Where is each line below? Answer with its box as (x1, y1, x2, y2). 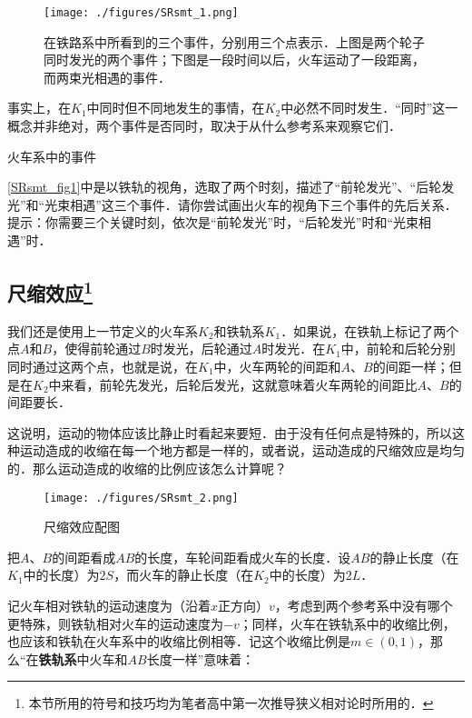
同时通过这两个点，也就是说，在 (7, 356, 198, 375)
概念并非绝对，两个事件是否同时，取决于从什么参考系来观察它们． (7, 116, 401, 135)
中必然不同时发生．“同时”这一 (280, 98, 458, 117)
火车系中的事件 (7, 146, 96, 165)
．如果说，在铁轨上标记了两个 (280, 321, 459, 340)
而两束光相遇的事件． (44, 67, 171, 86)
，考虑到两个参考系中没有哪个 (274, 595, 453, 614)
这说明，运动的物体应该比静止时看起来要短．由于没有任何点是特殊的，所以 (7, 423, 452, 442)
